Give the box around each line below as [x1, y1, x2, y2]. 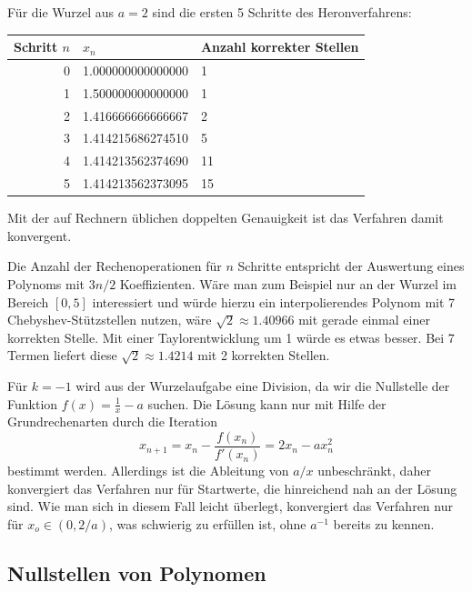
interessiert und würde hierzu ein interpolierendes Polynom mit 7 [92, 292, 456, 311]
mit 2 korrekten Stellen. [197, 346, 330, 365]
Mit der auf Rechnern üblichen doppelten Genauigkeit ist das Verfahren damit [7, 208, 444, 227]
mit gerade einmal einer [298, 310, 430, 329]
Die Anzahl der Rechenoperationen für [7, 256, 222, 276]
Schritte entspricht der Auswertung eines [237, 256, 465, 276]
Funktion [7, 394, 58, 413]
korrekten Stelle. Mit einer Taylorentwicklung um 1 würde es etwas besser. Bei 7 [7, 327, 455, 346]
